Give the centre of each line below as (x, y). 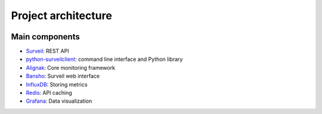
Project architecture (62, 16)
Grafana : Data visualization (59, 101)
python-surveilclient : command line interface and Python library (104, 59)
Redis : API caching (49, 93)
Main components (45, 37)
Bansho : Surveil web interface (63, 76)
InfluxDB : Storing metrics (57, 84)
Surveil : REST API (47, 51)
